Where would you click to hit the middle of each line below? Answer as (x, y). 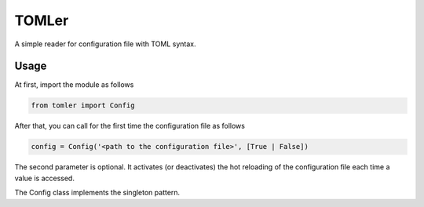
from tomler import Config (83, 105)
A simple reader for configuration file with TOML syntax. (105, 44)
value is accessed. (44, 178)
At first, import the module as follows (74, 85)
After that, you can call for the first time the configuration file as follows (130, 126)
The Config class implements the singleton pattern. (97, 193)
